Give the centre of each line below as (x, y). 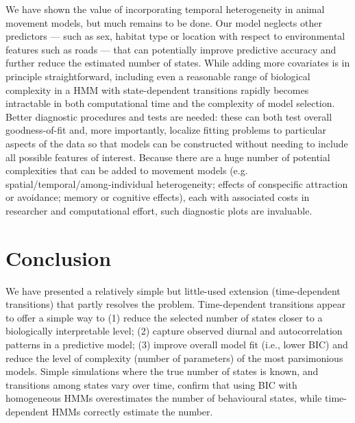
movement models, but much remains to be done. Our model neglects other (164, 22)
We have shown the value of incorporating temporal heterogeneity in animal (165, 9)
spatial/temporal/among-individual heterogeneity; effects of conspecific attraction (177, 183)
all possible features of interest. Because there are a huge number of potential (168, 157)
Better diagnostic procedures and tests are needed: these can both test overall (169, 116)
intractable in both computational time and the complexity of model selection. (170, 103)
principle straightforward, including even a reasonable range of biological (158, 76)
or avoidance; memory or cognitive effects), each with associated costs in (158, 197)
